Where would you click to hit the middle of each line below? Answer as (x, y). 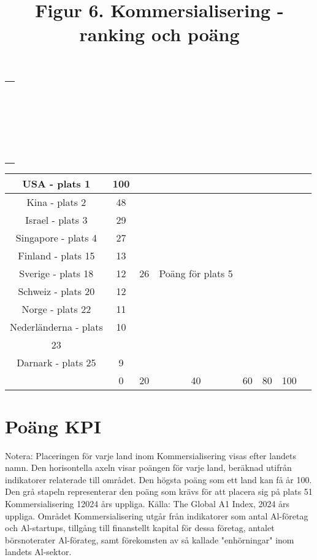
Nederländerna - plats (56, 326)
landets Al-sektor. (38, 552)
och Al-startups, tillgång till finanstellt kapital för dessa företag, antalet (140, 528)
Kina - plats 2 (56, 202)
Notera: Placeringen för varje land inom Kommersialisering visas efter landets (151, 455)
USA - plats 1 (56, 183)
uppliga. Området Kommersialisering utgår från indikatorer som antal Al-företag (157, 515)
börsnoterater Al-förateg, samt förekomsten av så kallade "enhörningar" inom (150, 539)
